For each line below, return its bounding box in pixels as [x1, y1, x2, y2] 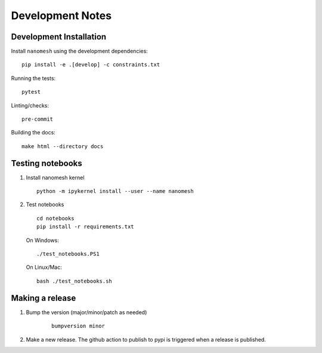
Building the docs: [11, 129, 56, 136]
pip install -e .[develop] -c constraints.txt [21, 62, 160, 68]
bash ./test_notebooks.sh [36, 278, 113, 284]
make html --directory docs [21, 143, 104, 149]
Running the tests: [11, 75, 56, 82]
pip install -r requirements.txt [36, 223, 134, 230]
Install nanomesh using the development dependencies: [11, 48, 148, 55]
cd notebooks [36, 215, 75, 222]
